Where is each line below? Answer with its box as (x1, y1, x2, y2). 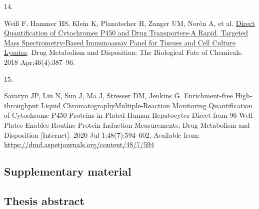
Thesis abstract (4, 193, 84, 208)
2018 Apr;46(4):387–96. (4, 56, 75, 67)
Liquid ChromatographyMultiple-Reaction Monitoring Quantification (40, 100, 252, 110)
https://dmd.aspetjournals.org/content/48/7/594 (4, 139, 154, 150)
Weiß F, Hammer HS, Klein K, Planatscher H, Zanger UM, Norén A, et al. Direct (4, 17, 255, 28)
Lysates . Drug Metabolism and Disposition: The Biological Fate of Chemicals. (4, 47, 243, 57)
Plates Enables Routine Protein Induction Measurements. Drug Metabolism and (4, 119, 250, 130)
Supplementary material (4, 164, 131, 179)
